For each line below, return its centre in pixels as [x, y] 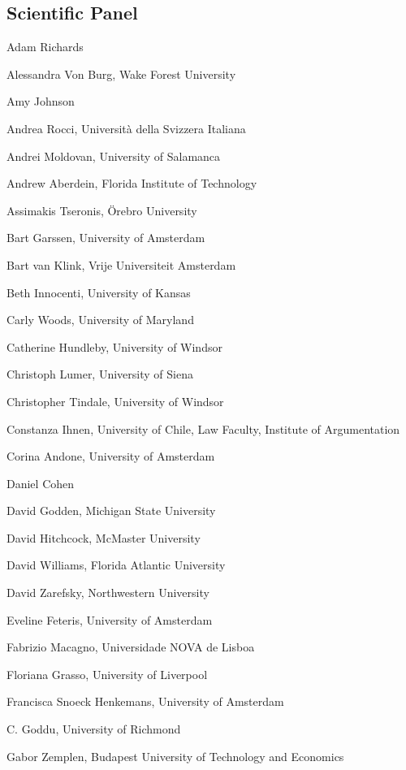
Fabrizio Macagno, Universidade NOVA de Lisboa [131, 647]
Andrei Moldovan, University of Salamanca [114, 156]
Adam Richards [45, 47]
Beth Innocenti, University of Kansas [99, 292]
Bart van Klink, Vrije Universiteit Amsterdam [121, 264]
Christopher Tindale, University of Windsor [115, 401]
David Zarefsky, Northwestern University [108, 593]
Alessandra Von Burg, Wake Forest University [121, 74]
